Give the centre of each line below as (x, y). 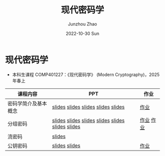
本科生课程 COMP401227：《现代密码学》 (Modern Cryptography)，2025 (86, 75)
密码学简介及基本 (27, 104)
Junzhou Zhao (82, 24)
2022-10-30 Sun (82, 33)
